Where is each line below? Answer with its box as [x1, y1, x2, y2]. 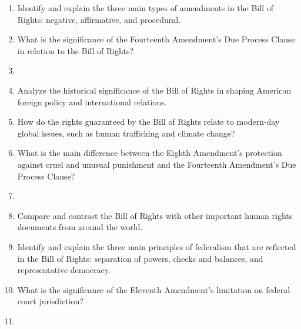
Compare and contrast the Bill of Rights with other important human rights [17, 209, 293, 221]
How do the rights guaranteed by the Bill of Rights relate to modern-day [17, 115, 280, 128]
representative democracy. [17, 264, 111, 276]
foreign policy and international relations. [17, 95, 167, 108]
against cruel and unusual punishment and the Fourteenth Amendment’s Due [17, 158, 296, 170]
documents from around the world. [17, 221, 143, 233]
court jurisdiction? [17, 295, 83, 307]
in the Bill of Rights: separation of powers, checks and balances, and [17, 252, 263, 264]
